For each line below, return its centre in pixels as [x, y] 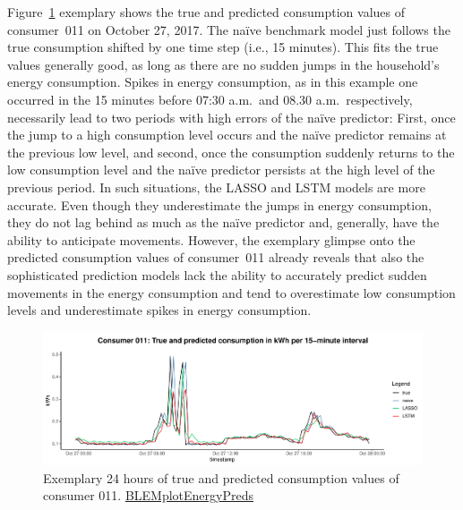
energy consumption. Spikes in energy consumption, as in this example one [213, 82]
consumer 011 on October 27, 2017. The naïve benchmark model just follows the [229, 29]
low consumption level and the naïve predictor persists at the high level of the [221, 170]
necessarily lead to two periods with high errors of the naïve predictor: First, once [231, 117]
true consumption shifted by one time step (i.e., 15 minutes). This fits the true [223, 47]
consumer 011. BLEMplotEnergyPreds [148, 495]
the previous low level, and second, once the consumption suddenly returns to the [231, 152]
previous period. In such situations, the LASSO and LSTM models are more [216, 187]
